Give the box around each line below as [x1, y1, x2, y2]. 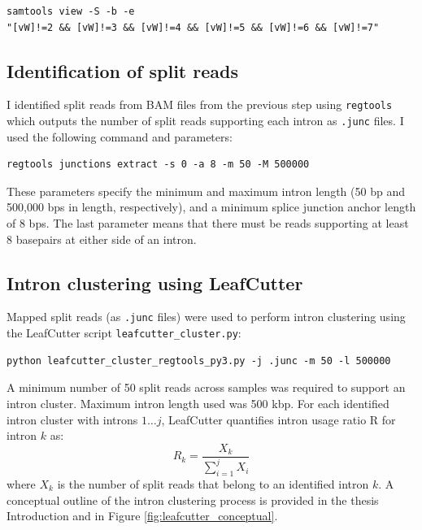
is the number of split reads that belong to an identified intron [57, 475, 369, 492]
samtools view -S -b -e [7, 6, 135, 17]
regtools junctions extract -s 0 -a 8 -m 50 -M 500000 [7, 159, 310, 171]
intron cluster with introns [7, 411, 138, 428]
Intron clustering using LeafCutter [7, 270, 303, 295]
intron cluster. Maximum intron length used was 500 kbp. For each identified [7, 394, 389, 411]
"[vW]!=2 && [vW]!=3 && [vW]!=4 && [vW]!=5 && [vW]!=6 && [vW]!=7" [7, 21, 380, 33]
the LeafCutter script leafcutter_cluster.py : [7, 324, 241, 341]
